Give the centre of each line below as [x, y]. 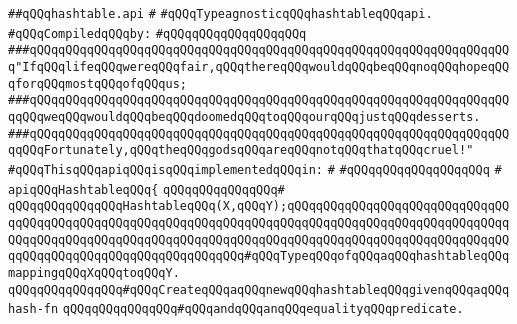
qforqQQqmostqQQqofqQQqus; [97, 83]
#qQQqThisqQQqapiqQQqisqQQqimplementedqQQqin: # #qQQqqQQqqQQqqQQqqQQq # [255, 169]
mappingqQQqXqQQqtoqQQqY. [94, 272]
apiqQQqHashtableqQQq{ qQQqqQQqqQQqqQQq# [146, 189]
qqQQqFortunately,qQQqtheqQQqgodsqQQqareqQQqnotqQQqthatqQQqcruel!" [241, 150]
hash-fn [33, 309]
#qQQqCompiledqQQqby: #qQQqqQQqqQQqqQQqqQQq [157, 33]
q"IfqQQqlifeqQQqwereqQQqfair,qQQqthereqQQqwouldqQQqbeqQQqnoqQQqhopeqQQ [259, 66]
